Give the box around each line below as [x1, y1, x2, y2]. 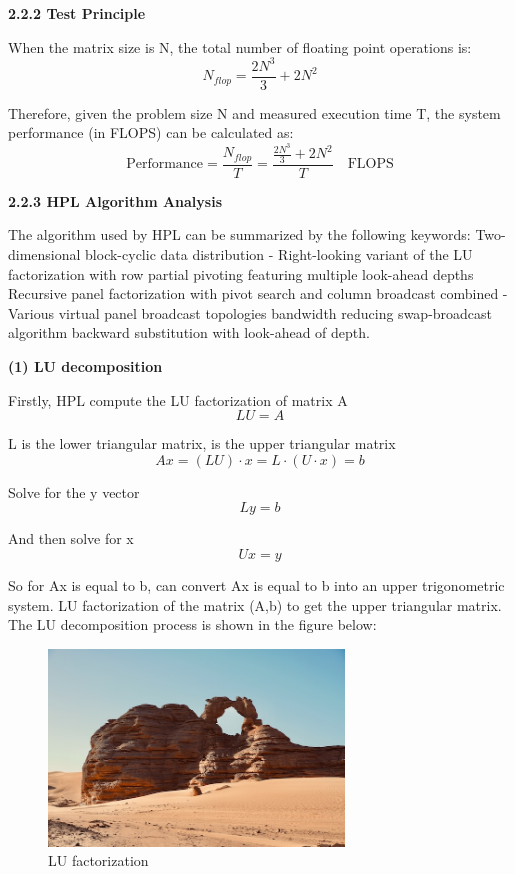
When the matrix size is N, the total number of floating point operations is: [8, 36, 472, 57]
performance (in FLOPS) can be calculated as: [8, 122, 294, 143]
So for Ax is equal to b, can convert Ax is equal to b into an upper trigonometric [8, 575, 505, 595]
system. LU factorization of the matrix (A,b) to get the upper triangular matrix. [8, 594, 502, 615]
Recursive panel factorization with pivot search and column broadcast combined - [8, 283, 508, 304]
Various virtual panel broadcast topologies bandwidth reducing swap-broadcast [8, 302, 493, 323]
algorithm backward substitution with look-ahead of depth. [8, 322, 370, 343]
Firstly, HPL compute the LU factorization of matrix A [8, 389, 348, 410]
